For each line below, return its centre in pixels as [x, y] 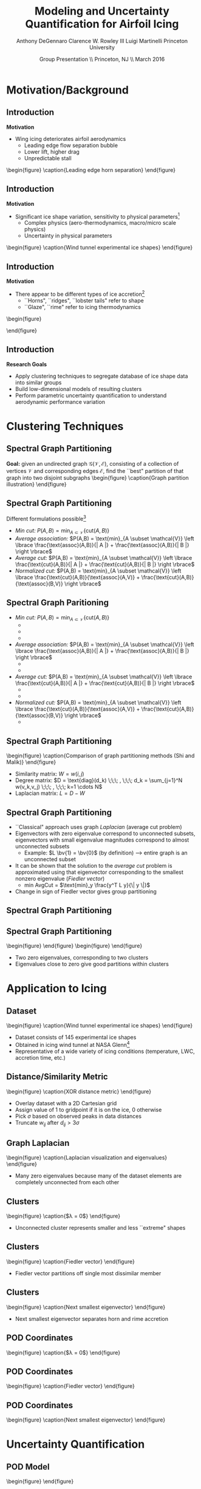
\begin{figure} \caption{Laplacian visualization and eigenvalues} [87, 1157]
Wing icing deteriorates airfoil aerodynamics [70, 138]
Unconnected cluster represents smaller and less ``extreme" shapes [100, 1228]
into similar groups [38, 382]
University [102, 47]
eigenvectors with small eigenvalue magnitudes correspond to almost [102, 840]
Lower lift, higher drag [52, 152]
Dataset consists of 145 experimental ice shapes [76, 1037]
